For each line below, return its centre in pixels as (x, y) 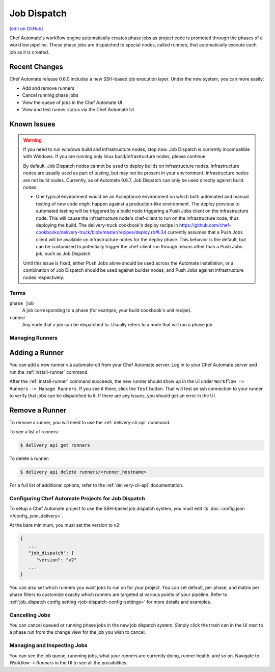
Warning (32, 140)
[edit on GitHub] (26, 29)
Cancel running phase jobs (50, 95)
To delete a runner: (29, 458)
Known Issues (32, 124)
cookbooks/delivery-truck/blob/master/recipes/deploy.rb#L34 (101, 232)
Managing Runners (34, 338)
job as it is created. (29, 52)
